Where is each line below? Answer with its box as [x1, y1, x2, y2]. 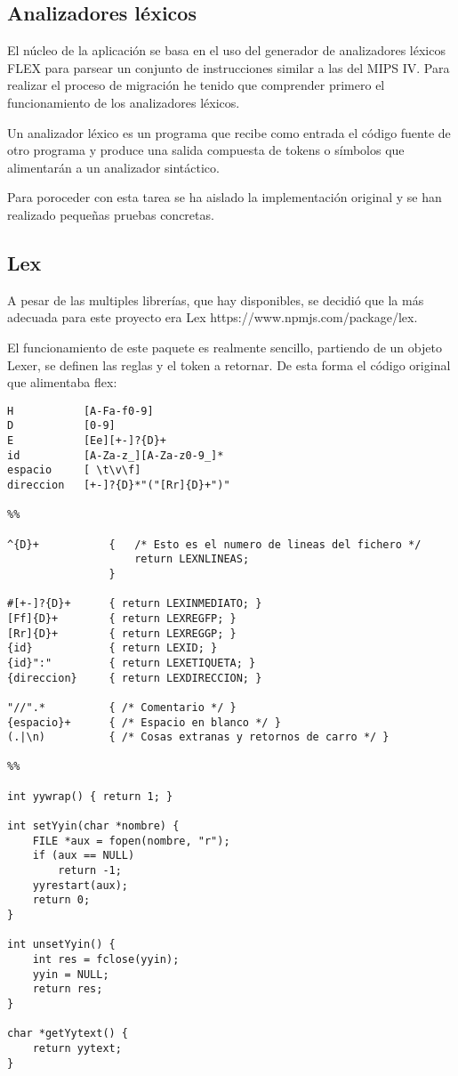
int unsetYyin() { [7, 938, 116, 951]
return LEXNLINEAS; [134, 553, 250, 566]
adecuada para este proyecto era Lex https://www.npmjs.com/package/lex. [7, 308, 418, 327]
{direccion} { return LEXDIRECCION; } [7, 671, 262, 684]
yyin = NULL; [32, 967, 109, 981]
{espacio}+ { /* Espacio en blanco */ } [7, 716, 281, 729]
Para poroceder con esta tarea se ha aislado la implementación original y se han [7, 188, 442, 206]
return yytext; [32, 1041, 122, 1055]
